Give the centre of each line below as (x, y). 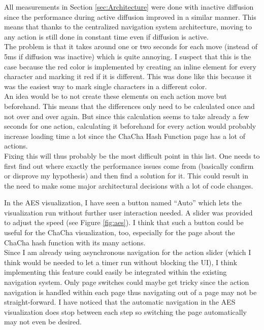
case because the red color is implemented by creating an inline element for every (130, 66)
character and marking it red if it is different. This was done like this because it (128, 76)
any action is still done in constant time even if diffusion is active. (106, 36)
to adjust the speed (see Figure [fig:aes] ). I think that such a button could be (124, 222)
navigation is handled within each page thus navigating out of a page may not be (130, 292)
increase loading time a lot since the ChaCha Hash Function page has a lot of (125, 136)
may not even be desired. (43, 322)
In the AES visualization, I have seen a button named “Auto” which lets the (123, 203)
